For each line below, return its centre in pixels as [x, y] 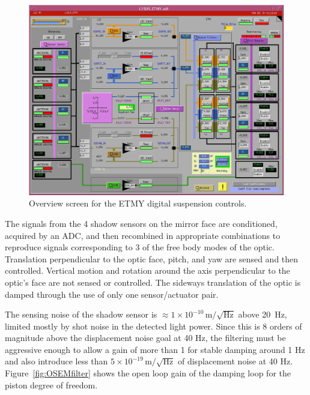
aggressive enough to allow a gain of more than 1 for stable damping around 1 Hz [155, 349]
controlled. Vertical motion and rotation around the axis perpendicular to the [147, 270]
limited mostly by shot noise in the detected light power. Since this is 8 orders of [153, 326]
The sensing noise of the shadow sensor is [81, 314]
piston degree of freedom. [51, 384]
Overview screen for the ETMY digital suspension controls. [138, 203]
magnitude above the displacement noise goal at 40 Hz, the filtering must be [145, 338]
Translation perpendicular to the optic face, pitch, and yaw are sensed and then [152, 258]
